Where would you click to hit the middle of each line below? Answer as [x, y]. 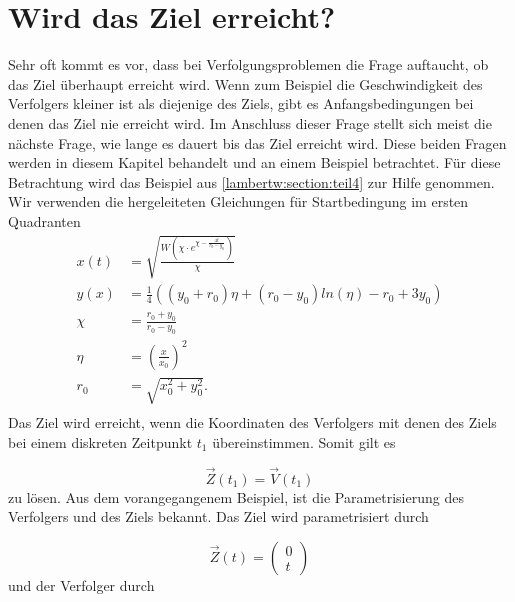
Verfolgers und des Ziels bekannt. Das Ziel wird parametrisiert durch [218, 516]
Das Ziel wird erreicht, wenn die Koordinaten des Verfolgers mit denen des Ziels [252, 422]
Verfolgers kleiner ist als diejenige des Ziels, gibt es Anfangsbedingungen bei [241, 103]
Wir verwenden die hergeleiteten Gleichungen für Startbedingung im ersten [238, 201]
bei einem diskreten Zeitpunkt [100, 441]
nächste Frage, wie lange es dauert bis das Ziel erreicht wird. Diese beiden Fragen [257, 142]
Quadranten [44, 220]
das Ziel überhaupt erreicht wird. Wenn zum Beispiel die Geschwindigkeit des [245, 83]
